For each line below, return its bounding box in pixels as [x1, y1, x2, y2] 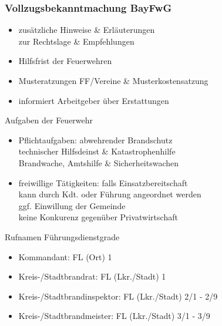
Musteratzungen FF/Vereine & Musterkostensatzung [18, 75, 208, 86]
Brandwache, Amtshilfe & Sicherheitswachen [18, 156, 179, 169]
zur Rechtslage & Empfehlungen [18, 35, 134, 47]
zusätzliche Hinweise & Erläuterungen [18, 23, 155, 36]
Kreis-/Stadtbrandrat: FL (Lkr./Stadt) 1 [18, 270, 166, 283]
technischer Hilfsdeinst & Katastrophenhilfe [18, 145, 176, 157]
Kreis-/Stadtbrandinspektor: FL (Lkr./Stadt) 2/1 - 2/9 [18, 290, 218, 302]
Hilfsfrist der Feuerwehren [18, 55, 112, 67]
